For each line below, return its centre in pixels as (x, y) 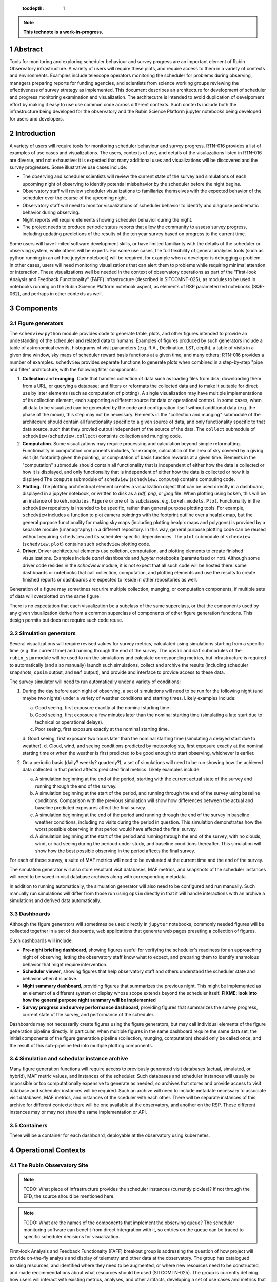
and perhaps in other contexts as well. (63, 294)
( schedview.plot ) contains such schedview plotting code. (86, 544)
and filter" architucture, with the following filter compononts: (73, 369)
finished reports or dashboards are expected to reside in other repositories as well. (110, 579)
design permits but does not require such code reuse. (66, 620)
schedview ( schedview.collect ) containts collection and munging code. (102, 436)
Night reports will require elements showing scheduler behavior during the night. (107, 219)
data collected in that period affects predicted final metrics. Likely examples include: (112, 770)
